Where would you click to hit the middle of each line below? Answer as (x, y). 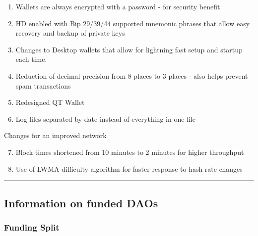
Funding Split (32, 227)
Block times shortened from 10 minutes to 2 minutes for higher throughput (130, 152)
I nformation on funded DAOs (81, 203)
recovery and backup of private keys (70, 33)
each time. (31, 59)
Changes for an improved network (55, 135)
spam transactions (43, 85)
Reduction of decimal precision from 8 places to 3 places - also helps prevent (132, 75)
